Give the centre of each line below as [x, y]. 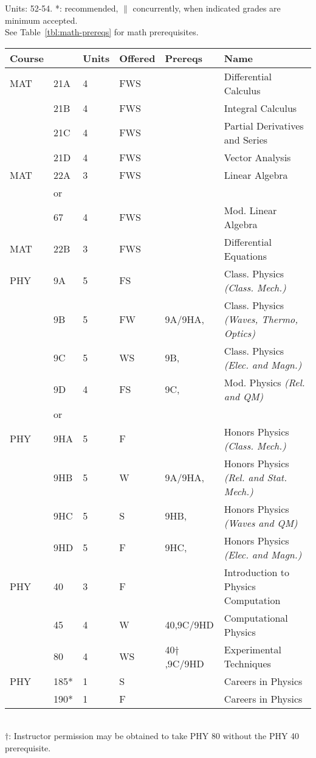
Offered [137, 58]
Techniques [247, 663]
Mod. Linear [250, 210]
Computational [256, 617]
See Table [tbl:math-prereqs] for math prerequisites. [102, 32]
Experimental [252, 649]
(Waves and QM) [261, 523]
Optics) [239, 333]
